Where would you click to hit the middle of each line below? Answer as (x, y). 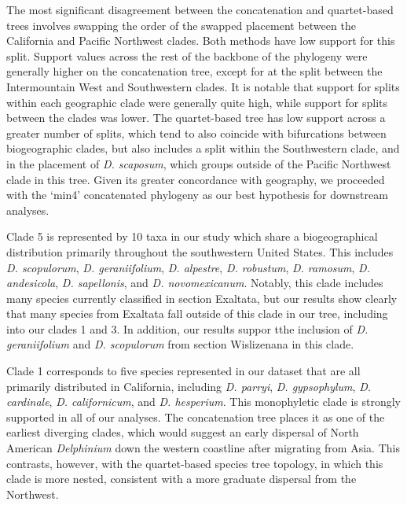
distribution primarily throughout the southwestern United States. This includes (200, 251)
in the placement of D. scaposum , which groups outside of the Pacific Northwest (199, 163)
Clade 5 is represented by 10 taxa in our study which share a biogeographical (192, 236)
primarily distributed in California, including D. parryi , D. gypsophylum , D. (189, 386)
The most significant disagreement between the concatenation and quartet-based (200, 9)
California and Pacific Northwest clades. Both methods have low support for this (201, 41)
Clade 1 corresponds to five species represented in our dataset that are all (183, 371)
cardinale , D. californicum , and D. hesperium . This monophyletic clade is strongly (203, 402)
